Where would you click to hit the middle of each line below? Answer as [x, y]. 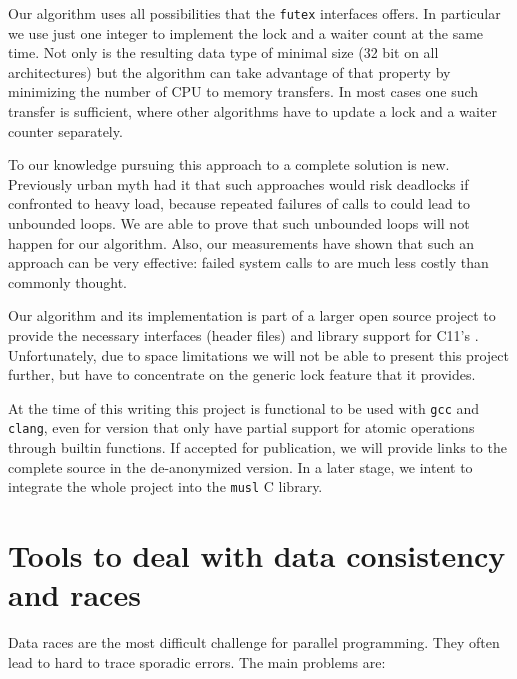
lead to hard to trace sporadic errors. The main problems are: [197, 661]
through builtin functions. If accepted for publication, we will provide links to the [257, 447]
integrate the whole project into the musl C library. [165, 486]
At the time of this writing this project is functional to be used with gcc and [244, 407]
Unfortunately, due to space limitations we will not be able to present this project [258, 354]
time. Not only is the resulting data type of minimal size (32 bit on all [223, 52]
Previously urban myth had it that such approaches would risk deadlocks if [238, 183]
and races [74, 594]
